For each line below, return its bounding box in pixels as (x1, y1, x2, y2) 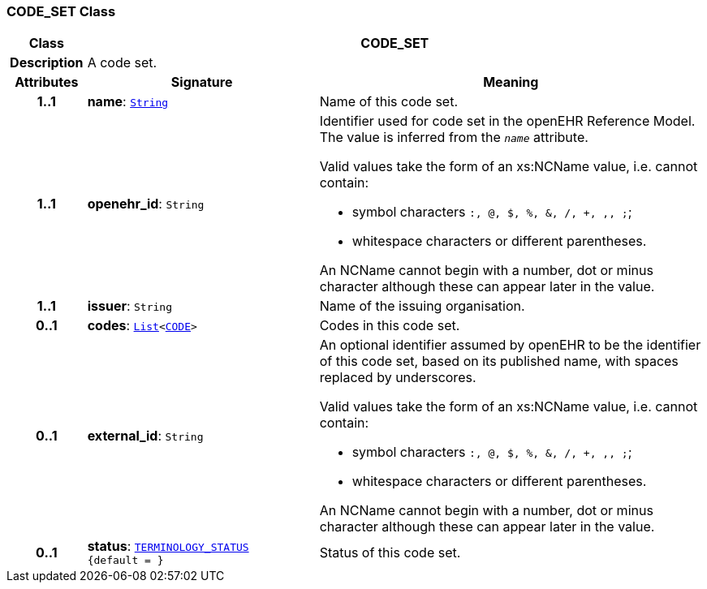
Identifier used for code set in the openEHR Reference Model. (319, 113, 696, 130)
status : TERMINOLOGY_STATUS (87, 538, 249, 555)
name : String (87, 93, 169, 110)
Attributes (15, 74, 79, 91)
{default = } (87, 554, 164, 567)
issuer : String (87, 298, 172, 315)
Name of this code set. (319, 93, 459, 110)
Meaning (483, 74, 539, 91)
